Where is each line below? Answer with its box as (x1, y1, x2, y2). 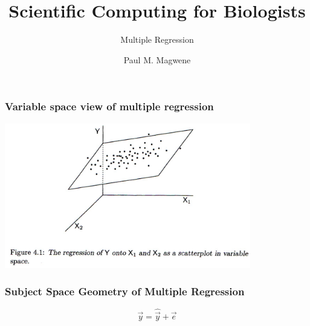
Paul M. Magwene (123, 53, 191, 66)
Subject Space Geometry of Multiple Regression (5, 284, 245, 299)
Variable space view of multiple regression (5, 99, 214, 114)
